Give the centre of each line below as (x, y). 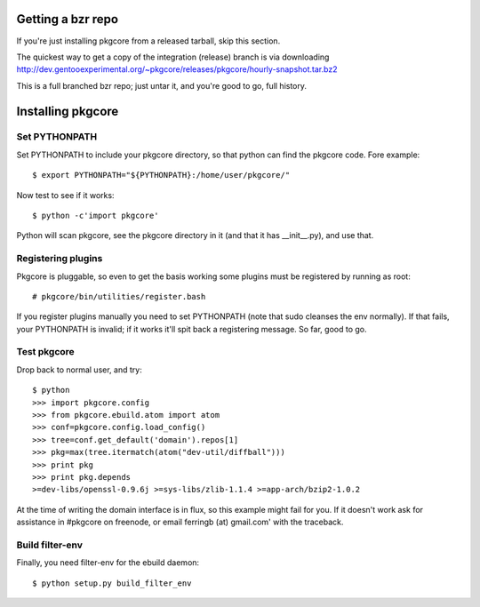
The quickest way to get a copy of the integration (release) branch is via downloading (173, 57)
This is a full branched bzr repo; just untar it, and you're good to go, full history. (161, 85)
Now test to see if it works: (65, 195)
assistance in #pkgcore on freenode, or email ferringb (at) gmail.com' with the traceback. (180, 522)
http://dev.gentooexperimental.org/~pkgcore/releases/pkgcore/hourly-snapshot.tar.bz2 (177, 69)
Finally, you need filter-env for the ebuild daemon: (108, 563)
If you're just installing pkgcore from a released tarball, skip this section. (148, 41)
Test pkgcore (45, 352)
